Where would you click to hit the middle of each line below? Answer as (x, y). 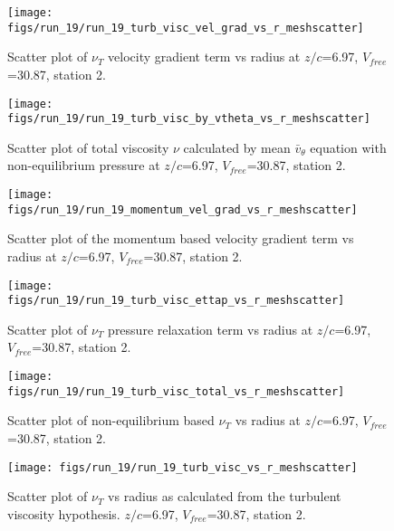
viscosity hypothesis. (64, 513)
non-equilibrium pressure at (84, 165)
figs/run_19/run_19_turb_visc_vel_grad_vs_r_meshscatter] (186, 28)
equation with (348, 147)
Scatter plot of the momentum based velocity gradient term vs (181, 238)
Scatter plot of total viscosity (88, 147)
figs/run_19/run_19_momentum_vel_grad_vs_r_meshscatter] (183, 209)
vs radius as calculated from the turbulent (225, 496)
